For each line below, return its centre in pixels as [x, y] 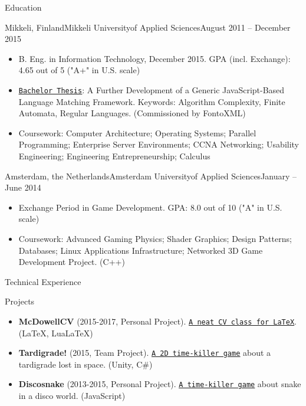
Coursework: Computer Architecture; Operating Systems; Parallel [137, 132]
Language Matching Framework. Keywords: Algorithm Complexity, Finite [152, 101]
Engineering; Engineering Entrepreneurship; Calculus [114, 156]
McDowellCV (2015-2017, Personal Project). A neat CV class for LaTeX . [157, 321]
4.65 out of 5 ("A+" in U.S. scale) [79, 70]
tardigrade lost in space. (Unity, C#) [85, 364]
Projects [20, 301]
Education [23, 7]
